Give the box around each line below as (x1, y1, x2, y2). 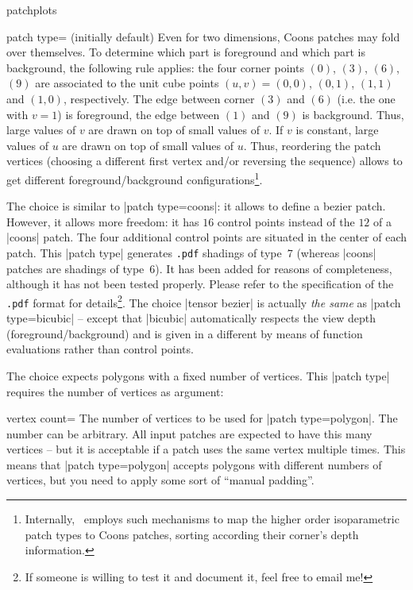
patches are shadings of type (6, 260, 145, 276)
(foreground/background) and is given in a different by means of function (6, 325, 363, 341)
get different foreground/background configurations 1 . (6, 168, 263, 187)
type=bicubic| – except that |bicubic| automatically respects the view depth (6, 310, 376, 326)
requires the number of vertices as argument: (6, 383, 224, 399)
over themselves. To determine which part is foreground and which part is (6, 44, 366, 60)
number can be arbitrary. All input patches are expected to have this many (6, 425, 372, 442)
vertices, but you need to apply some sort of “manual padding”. (6, 472, 315, 488)
